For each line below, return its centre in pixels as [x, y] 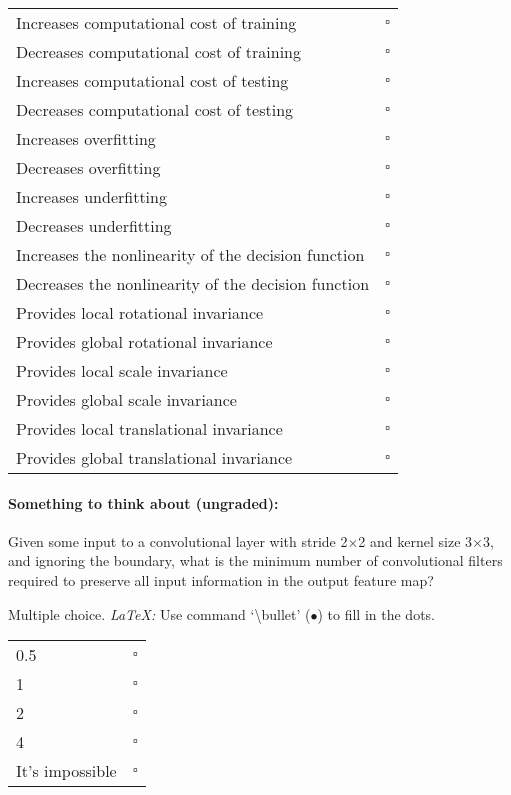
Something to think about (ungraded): [143, 502]
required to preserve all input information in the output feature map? [221, 579]
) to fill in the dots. [376, 613]
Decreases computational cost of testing [155, 109]
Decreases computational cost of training [159, 51]
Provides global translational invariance [154, 457]
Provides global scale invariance [126, 399]
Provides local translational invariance [149, 428]
